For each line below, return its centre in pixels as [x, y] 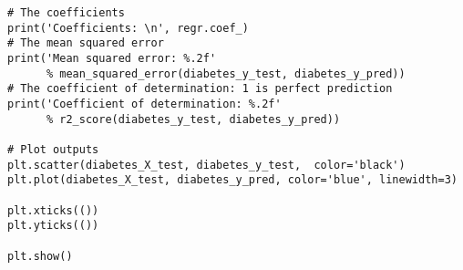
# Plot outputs [53, 149]
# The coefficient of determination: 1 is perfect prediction [200, 89]
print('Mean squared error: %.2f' [112, 58]
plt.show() [40, 256]
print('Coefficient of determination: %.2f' [144, 104]
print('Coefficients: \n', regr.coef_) [128, 28]
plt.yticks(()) [53, 226]
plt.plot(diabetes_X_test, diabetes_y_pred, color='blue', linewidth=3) [232, 180]
